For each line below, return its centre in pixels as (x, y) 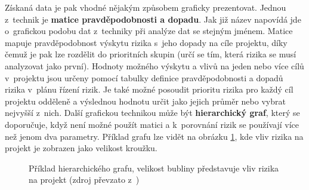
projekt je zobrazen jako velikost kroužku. (81, 148)
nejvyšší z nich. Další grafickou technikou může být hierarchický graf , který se (152, 113)
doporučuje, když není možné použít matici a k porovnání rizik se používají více (152, 124)
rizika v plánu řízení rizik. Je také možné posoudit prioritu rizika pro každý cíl (149, 89)
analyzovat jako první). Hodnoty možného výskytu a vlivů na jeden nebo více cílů (154, 65)
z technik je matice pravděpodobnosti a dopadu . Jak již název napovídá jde (153, 19)
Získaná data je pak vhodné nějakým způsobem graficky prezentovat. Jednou (146, 7)
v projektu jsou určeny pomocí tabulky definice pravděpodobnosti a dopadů (144, 77)
